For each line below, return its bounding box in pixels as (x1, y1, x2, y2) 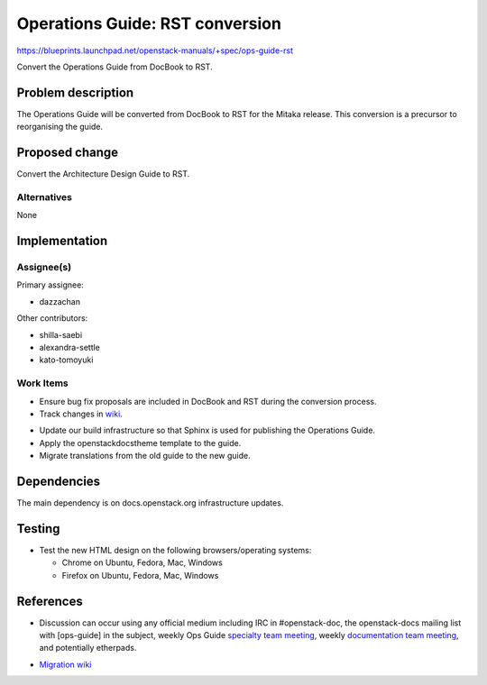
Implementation (16, 233, 108, 249)
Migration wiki (39, 659, 92, 670)
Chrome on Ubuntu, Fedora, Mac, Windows (61, 557, 223, 568)
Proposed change (16, 145, 119, 160)
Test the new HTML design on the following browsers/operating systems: (39, 544, 312, 555)
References (16, 593, 83, 608)
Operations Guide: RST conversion (16, 14, 281, 33)
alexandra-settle (39, 342, 101, 352)
